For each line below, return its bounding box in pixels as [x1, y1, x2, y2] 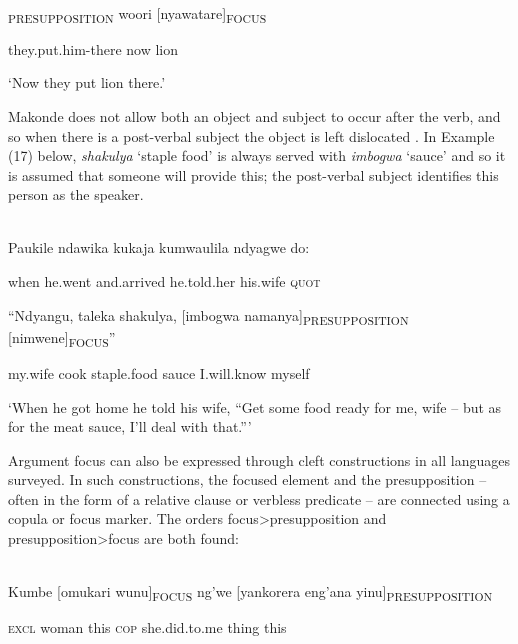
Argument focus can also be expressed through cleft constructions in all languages [8, 449, 510, 470]
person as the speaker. [8, 184, 144, 205]
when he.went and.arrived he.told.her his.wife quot [8, 271, 321, 292]
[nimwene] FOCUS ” [8, 326, 116, 350]
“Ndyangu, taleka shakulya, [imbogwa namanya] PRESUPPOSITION [8, 304, 409, 328]
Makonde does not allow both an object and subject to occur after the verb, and [8, 105, 501, 126]
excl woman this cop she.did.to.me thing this [8, 617, 287, 638]
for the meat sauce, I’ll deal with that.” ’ [8, 416, 252, 437]
